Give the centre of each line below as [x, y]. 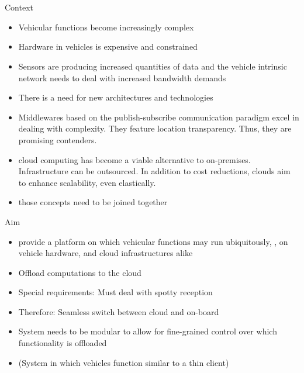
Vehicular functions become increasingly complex [106, 27]
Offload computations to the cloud [80, 272]
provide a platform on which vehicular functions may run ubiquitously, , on [153, 241]
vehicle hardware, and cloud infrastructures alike [106, 253]
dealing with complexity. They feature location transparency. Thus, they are [155, 128]
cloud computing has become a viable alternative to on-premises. [134, 159]
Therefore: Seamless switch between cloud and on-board [119, 311]
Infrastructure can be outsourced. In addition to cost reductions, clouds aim [154, 171]
